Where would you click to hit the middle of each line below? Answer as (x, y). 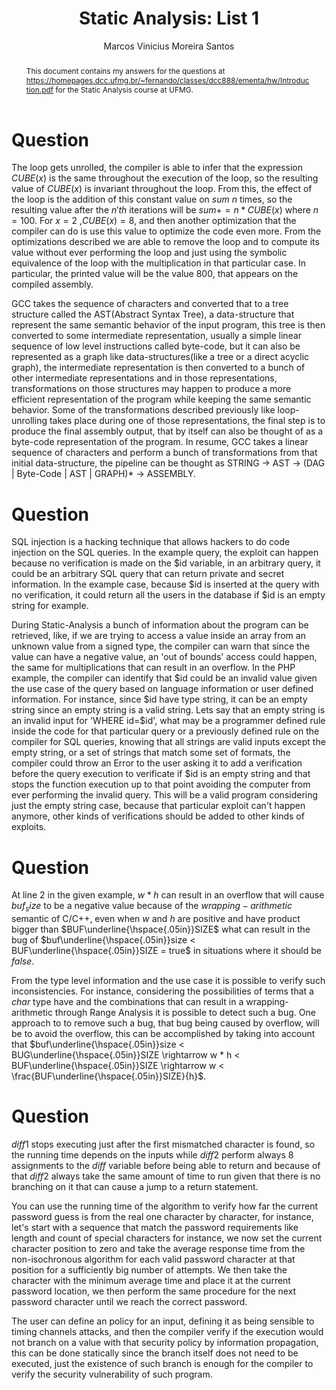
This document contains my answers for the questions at (125, 70)
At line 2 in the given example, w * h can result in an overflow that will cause (168, 895)
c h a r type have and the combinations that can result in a (127, 1002)
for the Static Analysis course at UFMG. (124, 89)
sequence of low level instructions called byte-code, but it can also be (156, 346)
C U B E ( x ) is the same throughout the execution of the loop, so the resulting (165, 178)
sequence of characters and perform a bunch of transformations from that (164, 453)
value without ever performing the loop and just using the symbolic (149, 253)
